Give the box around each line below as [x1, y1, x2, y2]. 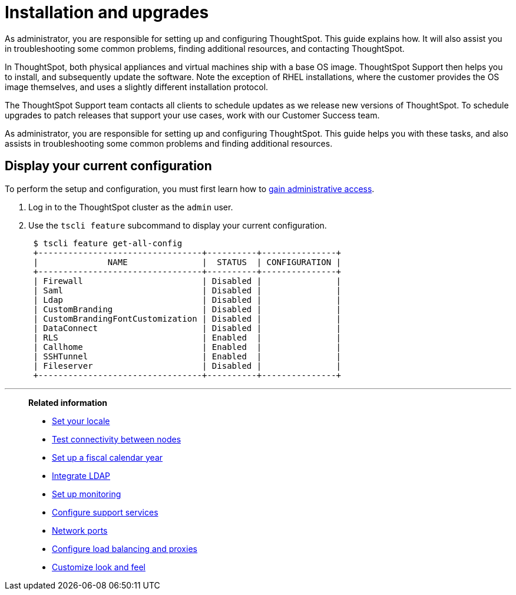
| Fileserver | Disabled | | [33, 361, 342, 371]
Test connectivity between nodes [52, 434, 181, 444]
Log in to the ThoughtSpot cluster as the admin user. [28, 201, 233, 212]
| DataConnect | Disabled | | [33, 323, 342, 333]
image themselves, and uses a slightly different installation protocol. [5, 81, 269, 92]
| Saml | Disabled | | [33, 285, 342, 295]
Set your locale [52, 415, 110, 426]
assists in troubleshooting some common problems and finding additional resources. [5, 138, 333, 148]
